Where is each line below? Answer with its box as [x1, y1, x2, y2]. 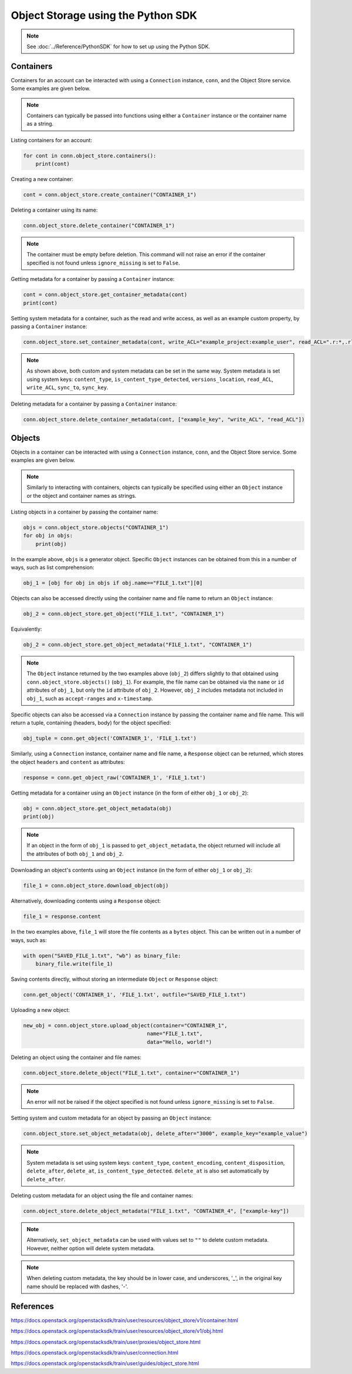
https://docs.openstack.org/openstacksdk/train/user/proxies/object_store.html [11, 1338, 201, 1345]
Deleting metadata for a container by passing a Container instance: [11, 400, 177, 407]
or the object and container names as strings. [26, 492, 137, 499]
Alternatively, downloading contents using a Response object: [11, 897, 161, 904]
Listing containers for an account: [11, 136, 92, 143]
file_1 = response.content [23, 913, 101, 920]
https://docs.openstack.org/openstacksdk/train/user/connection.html [11, 1349, 179, 1356]
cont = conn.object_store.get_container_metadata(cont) [23, 291, 188, 298]
